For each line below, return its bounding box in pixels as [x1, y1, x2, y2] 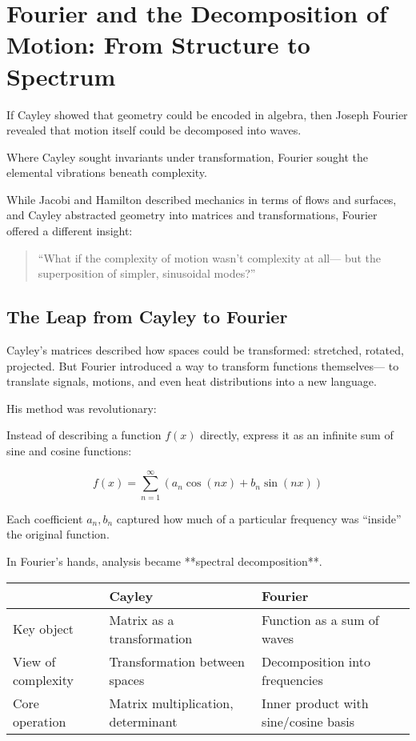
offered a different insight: [6, 222, 133, 239]
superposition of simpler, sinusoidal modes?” [38, 265, 256, 282]
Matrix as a [109, 610, 174, 629]
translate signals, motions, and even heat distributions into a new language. [6, 373, 377, 390]
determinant [109, 711, 178, 731]
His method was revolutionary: [6, 399, 157, 416]
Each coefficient [6, 510, 83, 527]
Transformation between [109, 651, 246, 671]
